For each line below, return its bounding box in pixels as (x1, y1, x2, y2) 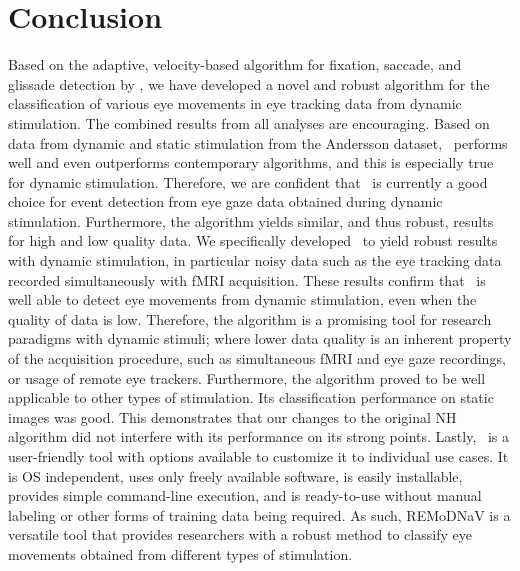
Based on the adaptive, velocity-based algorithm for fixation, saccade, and (8, 54, 462, 75)
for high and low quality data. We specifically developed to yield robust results (8, 230, 498, 251)
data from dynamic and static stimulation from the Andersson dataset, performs (8, 132, 508, 153)
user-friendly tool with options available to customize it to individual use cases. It (8, 446, 509, 466)
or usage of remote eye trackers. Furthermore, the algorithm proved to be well (8, 367, 486, 388)
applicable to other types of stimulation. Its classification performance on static (8, 387, 494, 408)
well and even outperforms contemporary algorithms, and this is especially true (8, 152, 494, 173)
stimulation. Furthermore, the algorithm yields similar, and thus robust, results (8, 210, 494, 231)
